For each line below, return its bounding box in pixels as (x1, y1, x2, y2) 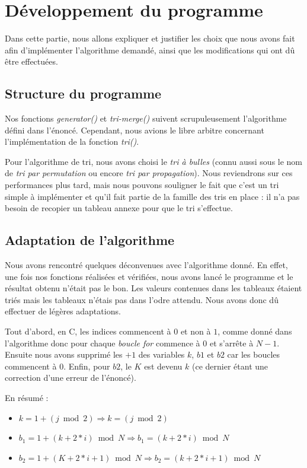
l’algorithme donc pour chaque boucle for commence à (5, 336, 200, 349)
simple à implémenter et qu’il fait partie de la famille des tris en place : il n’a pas (5, 190, 300, 202)
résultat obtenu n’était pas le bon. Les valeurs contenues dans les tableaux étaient (5, 282, 302, 294)
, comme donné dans (218, 325, 292, 338)
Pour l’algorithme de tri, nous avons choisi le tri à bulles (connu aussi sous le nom (5, 155, 303, 167)
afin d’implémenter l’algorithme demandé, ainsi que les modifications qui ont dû (5, 43, 295, 56)
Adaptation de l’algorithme (5, 231, 175, 249)
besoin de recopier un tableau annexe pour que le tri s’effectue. (5, 202, 233, 214)
